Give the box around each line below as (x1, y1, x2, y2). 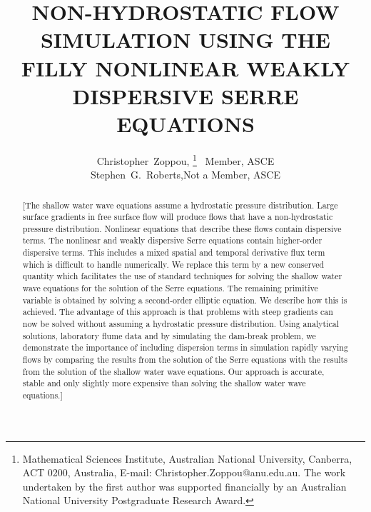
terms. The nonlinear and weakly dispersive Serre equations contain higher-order (22, 234, 322, 246)
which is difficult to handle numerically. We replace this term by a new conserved (22, 258, 325, 270)
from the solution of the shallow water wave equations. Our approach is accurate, (22, 365, 325, 377)
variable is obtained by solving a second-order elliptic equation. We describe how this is (22, 293, 347, 306)
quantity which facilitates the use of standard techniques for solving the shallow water (22, 270, 342, 282)
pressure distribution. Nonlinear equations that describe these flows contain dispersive (22, 222, 342, 234)
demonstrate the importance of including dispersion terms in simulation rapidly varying (22, 341, 348, 353)
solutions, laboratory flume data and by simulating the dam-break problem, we (22, 329, 316, 341)
